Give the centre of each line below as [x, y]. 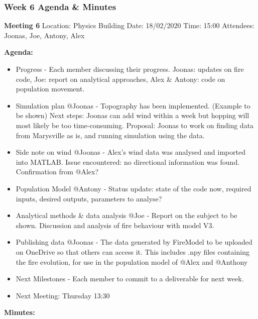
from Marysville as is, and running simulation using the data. [110, 135]
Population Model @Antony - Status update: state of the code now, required [134, 188]
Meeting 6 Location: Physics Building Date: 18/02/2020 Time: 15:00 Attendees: [129, 25]
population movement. [50, 89]
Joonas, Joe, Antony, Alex [44, 35]
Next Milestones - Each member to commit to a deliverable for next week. [130, 279]
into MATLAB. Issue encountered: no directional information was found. [128, 162]
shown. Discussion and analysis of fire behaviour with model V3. [115, 225]
